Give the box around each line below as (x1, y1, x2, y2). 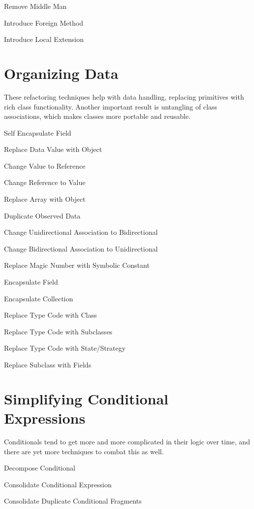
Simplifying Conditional (4, 388, 168, 408)
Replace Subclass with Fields (4, 360, 92, 369)
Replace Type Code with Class (4, 310, 97, 320)
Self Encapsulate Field (4, 127, 71, 138)
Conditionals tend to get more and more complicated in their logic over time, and (4, 436, 250, 446)
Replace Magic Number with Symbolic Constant (4, 260, 150, 270)
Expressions (4, 407, 86, 428)
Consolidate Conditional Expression (4, 479, 112, 489)
